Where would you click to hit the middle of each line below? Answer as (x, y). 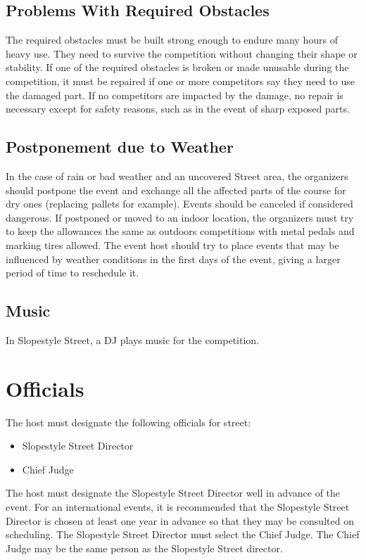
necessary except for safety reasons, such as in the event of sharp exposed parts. (178, 109)
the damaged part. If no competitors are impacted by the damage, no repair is (175, 95)
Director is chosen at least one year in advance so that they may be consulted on (180, 520)
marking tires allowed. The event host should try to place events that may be (172, 244)
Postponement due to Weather (120, 147)
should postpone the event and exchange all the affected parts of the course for (176, 190)
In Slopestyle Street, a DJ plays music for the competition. (133, 339)
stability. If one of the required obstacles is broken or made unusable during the (177, 67)
